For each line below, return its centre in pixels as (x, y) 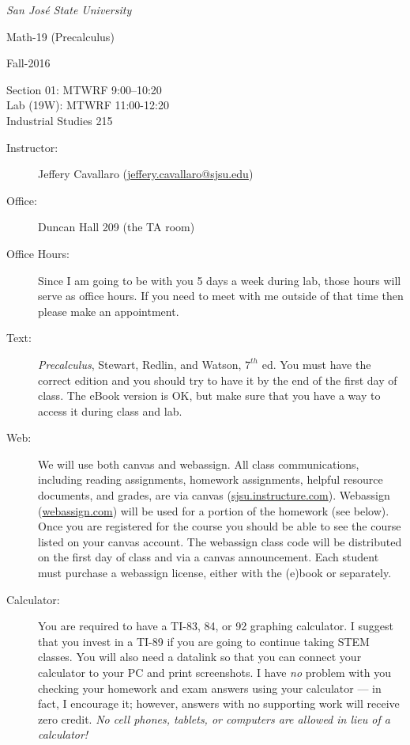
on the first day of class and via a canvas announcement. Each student (209, 557)
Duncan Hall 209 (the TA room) (117, 227)
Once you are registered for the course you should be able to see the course (220, 526)
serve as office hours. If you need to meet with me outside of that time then (221, 296)
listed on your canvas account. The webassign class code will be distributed (220, 541)
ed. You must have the (316, 364)
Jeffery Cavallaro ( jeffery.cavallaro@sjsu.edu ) (146, 174)
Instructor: (32, 147)
